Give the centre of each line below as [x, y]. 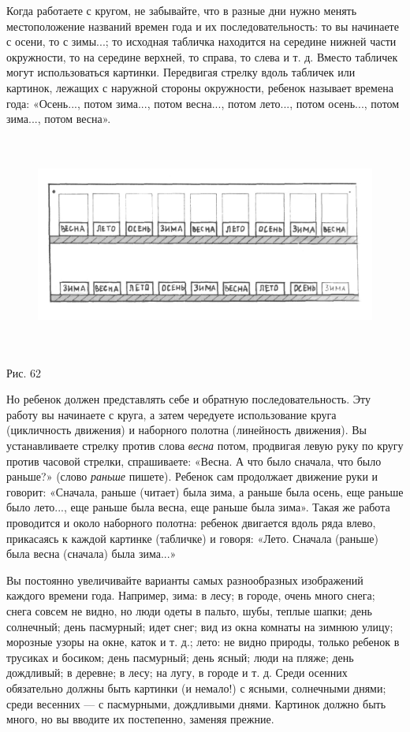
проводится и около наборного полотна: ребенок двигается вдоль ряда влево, [191, 522]
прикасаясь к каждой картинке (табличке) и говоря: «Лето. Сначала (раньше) [193, 538]
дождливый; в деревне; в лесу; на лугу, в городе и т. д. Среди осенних [177, 673]
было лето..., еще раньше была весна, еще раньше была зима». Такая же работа [198, 507]
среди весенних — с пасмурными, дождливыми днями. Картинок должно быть [196, 703]
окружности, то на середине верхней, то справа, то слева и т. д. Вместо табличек [202, 56]
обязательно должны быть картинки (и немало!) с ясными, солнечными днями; [196, 687]
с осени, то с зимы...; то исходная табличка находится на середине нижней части [201, 41]
